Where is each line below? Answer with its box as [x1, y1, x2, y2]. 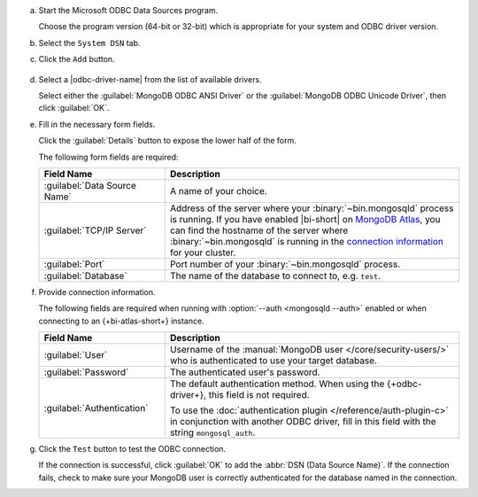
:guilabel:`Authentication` [43, 402, 149, 415]
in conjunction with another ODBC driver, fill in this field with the [169, 415, 437, 428]
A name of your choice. [169, 184, 267, 197]
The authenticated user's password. [169, 366, 320, 378]
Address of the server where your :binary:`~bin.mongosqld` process [169, 202, 455, 214]
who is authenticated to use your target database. [169, 354, 378, 367]
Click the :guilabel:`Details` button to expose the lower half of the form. [38, 136, 297, 146]
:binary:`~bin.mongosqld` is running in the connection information [169, 235, 444, 247]
